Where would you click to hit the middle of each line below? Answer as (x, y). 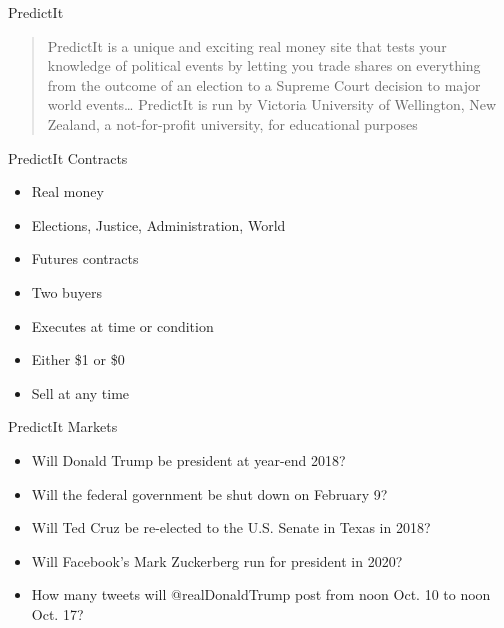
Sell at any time (80, 392)
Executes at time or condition (122, 325)
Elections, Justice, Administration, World (158, 224)
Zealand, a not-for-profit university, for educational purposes (232, 123)
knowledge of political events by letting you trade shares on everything (264, 65)
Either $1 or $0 (78, 359)
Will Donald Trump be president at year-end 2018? (188, 459)
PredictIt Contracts (68, 157)
